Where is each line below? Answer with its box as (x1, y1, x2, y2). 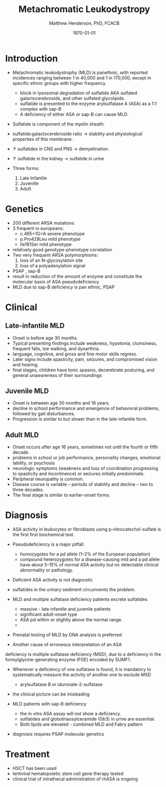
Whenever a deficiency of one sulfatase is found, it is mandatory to (12, 666, 151, 672)
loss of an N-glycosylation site (20, 257, 83, 263)
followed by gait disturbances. (12, 411, 75, 417)
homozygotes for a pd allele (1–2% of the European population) (20, 551, 150, 557)
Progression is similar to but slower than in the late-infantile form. (12, 416, 147, 422)
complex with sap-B (20, 106, 62, 112)
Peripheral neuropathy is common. (12, 476, 84, 482)
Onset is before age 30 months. (12, 335, 78, 341)
